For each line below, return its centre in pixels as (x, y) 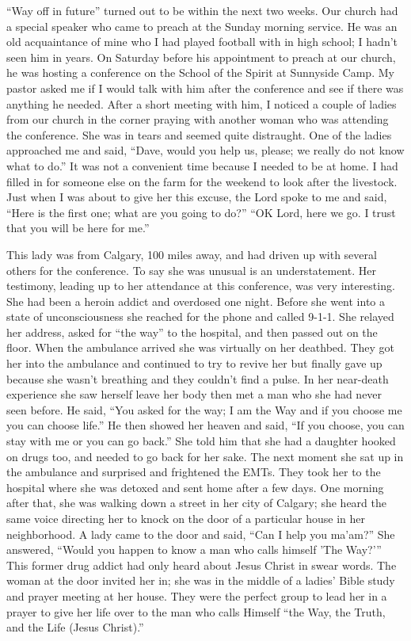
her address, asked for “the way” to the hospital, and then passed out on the (192, 332)
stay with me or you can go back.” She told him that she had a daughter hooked (201, 441)
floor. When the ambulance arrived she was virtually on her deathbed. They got (200, 347)
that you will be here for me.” (78, 228)
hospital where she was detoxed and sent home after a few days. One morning (195, 487)
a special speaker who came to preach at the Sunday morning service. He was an (202, 26)
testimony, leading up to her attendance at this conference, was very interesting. (201, 286)
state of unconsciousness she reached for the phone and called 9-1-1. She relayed (200, 317)
